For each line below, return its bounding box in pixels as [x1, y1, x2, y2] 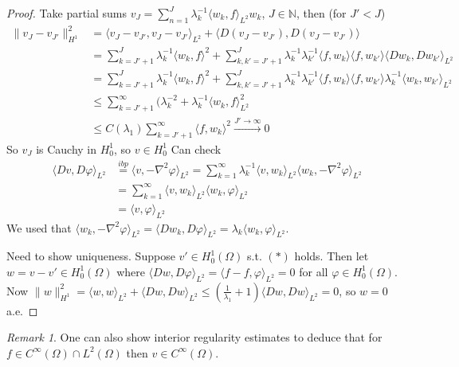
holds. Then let [294, 248, 369, 264]
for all [299, 263, 328, 279]
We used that [6, 219, 72, 236]
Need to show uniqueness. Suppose [6, 248, 175, 264]
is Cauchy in [36, 140, 97, 157]
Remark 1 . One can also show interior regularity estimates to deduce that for [6, 329, 382, 346]
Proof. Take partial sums [6, 5, 127, 21]
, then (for [296, 5, 347, 21]
